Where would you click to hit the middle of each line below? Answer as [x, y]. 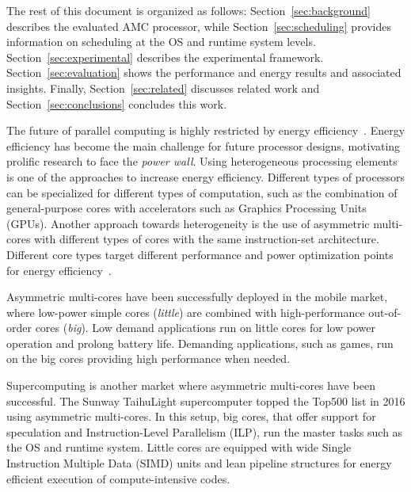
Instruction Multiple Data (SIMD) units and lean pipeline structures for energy [199, 463]
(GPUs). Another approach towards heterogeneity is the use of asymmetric [188, 223]
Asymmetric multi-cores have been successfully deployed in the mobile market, [197, 297]
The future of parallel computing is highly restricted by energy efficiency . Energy [206, 130]
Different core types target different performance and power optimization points [200, 254]
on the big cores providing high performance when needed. [148, 359]
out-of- [385, 312]
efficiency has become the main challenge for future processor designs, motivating [204, 145]
